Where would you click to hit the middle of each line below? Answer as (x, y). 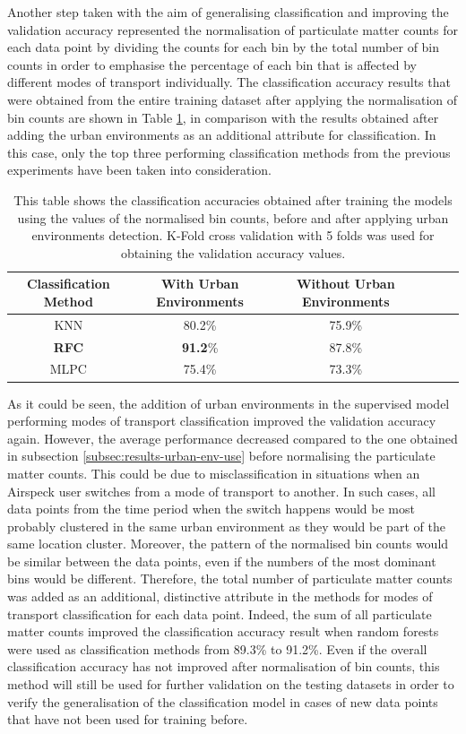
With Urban (200, 284)
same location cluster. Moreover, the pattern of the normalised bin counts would (228, 544)
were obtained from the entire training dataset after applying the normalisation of (233, 99)
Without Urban (345, 284)
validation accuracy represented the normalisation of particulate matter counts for (233, 29)
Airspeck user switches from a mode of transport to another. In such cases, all (221, 491)
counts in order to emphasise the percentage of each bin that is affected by (212, 64)
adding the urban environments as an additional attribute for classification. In (222, 135)
